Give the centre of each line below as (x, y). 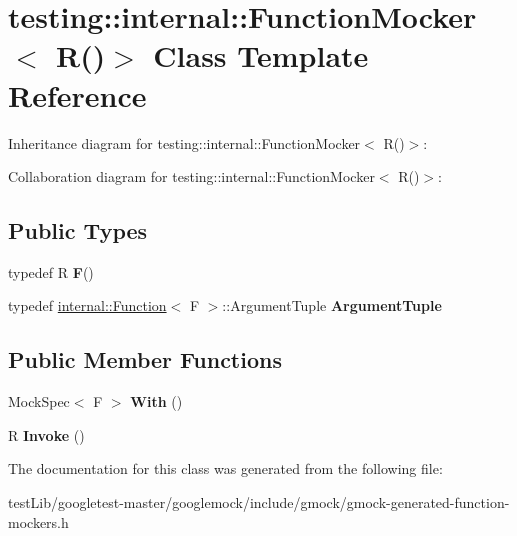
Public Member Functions (145, 359)
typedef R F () (51, 271)
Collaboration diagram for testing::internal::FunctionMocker (191, 176)
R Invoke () (46, 434)
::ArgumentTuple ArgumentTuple (332, 305)
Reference (77, 94)
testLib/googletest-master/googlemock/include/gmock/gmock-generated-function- (259, 502)
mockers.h (38, 521)
